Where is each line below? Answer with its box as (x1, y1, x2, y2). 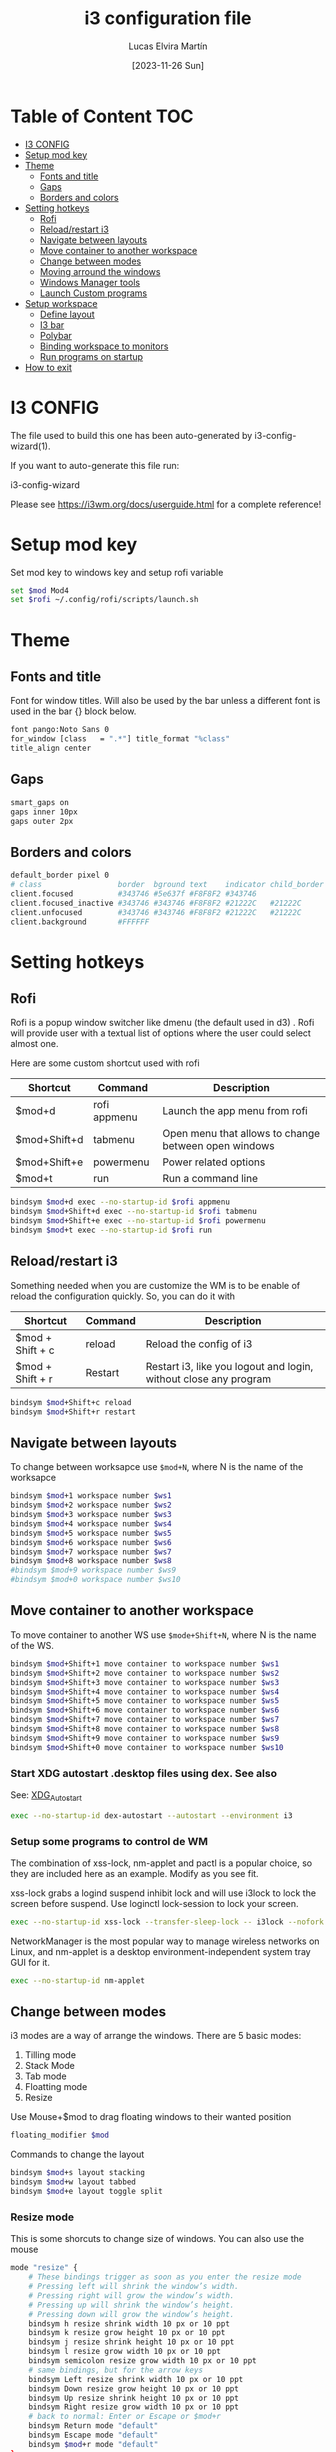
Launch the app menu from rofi (162, 1104, 308, 1118)
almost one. (10, 1038, 59, 1050)
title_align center (10, 743, 92, 754)
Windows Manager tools (39, 276, 141, 288)
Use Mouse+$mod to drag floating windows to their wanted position (10, 2111, 292, 2123)
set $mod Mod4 (10, 585, 70, 596)
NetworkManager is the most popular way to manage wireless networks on (10, 1935, 320, 1947)
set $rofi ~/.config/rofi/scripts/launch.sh (10, 595, 199, 605)
